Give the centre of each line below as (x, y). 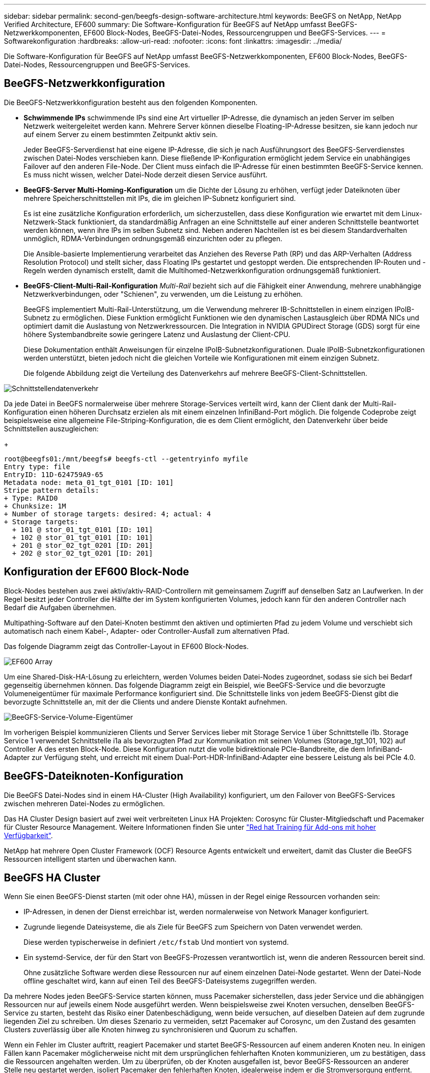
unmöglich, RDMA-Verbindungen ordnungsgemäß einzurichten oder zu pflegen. (153, 238)
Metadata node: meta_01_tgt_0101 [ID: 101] (89, 482)
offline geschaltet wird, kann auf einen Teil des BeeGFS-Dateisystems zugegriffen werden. (170, 981)
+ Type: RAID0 (31, 498)
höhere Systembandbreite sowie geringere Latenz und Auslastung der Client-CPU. (157, 334)
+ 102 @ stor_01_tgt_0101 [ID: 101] (82, 537)
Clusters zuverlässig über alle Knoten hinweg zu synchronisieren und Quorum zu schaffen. (151, 1030)
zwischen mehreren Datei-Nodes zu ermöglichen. (84, 803)
